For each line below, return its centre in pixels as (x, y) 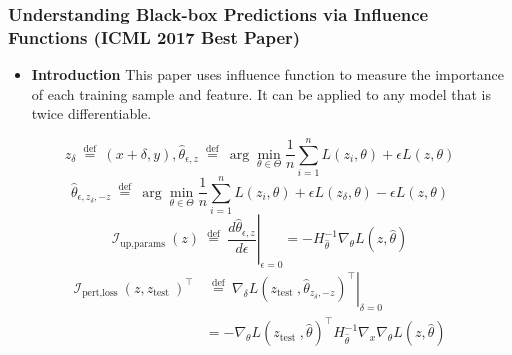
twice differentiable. (91, 113)
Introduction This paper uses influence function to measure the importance (268, 74)
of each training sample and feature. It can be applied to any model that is (261, 93)
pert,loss (100, 293)
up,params (143, 243)
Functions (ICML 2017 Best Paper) (154, 36)
